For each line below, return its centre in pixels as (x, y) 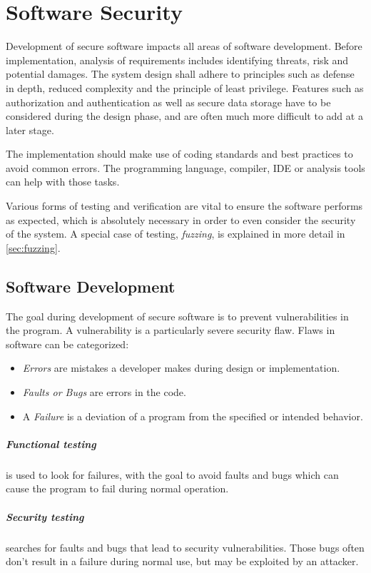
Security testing (45, 516)
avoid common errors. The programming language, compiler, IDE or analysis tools (185, 167)
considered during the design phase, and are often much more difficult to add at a (184, 116)
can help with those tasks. (63, 182)
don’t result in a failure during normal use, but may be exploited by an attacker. (182, 561)
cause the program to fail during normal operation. (117, 488)
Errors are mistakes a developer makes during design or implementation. (181, 368)
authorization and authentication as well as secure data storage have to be (168, 102)
